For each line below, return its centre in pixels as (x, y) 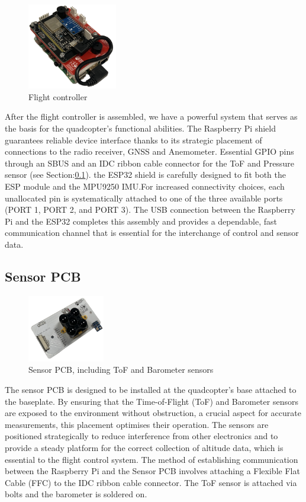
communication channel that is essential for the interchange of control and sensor (152, 233)
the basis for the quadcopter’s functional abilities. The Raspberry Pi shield (140, 128)
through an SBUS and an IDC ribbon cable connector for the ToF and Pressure (149, 163)
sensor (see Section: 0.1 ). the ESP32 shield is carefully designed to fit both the (146, 175)
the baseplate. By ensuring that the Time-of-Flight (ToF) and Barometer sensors (152, 401)
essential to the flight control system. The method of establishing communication (152, 459)
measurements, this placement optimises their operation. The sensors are (137, 424)
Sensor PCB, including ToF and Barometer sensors (121, 370)
